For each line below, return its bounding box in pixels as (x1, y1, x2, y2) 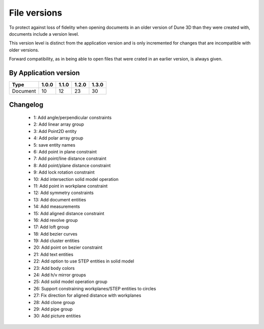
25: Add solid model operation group (33, 279, 108, 285)
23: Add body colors (33, 265, 75, 271)
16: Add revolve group (33, 217, 78, 223)
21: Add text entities (33, 251, 73, 257)
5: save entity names (33, 142, 76, 148)
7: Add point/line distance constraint (33, 155, 107, 161)
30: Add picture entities (33, 313, 81, 319)
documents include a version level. (9, 31, 79, 37)
